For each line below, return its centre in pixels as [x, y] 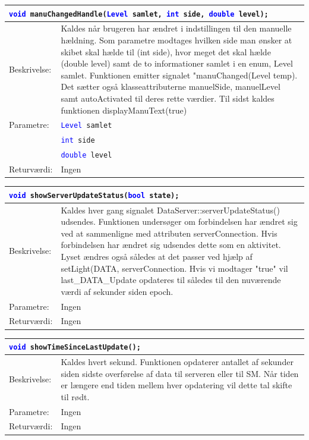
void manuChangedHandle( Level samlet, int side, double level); [139, 14]
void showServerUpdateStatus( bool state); [94, 195]
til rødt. [75, 396]
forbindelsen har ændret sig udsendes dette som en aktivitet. [171, 245]
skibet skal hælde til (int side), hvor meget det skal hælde [166, 51]
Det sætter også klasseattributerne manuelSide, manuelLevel [171, 87]
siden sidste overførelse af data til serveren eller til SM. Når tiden [180, 373]
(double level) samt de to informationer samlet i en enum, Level [177, 63]
